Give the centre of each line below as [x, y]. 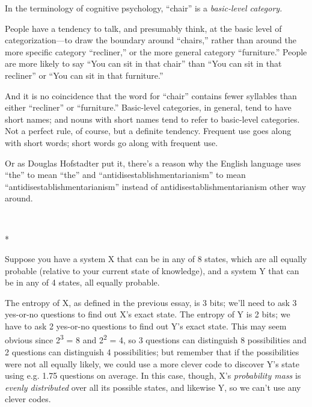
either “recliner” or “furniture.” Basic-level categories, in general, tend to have [148, 107]
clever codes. [28, 399]
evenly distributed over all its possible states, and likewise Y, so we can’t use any [153, 387]
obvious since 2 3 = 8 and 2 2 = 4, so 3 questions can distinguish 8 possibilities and [156, 339]
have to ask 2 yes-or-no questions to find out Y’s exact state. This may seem [146, 326]
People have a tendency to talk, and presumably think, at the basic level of [143, 28]
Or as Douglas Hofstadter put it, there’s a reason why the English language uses [153, 163]
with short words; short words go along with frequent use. [112, 142]
